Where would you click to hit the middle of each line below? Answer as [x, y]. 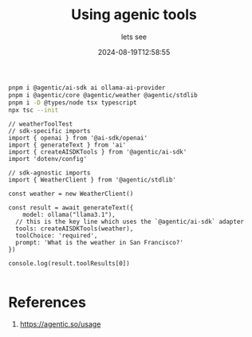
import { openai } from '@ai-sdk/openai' [78, 138]
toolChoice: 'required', [57, 236]
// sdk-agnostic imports [49, 173]
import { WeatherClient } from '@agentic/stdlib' [93, 180]
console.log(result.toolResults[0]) [69, 264]
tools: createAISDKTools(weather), [75, 229]
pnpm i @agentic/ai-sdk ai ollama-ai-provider [87, 88]
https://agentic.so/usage [60, 324]
